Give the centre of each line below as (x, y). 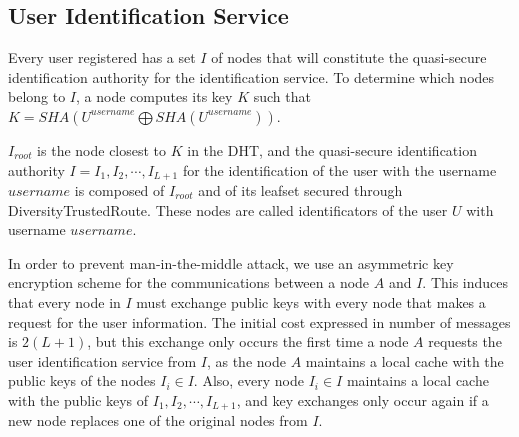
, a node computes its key (154, 96)
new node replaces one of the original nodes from (158, 420)
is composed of (119, 190)
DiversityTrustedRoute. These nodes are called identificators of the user (228, 209)
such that (282, 96)
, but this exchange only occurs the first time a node (248, 341)
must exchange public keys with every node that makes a (311, 302)
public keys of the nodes (82, 380)
